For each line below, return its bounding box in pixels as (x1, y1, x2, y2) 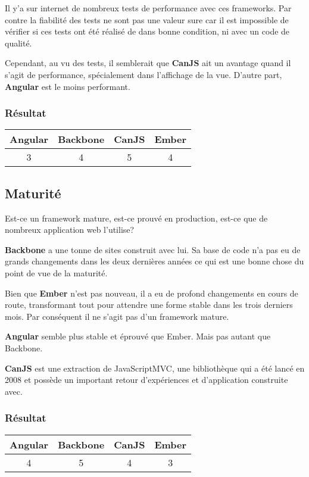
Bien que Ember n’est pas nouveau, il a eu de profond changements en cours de (5, 286, 298, 299)
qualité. (5, 36, 32, 49)
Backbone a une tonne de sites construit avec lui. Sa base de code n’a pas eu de (5, 243, 301, 255)
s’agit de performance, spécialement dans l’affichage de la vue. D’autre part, (5, 68, 282, 80)
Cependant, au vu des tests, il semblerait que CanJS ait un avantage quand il (5, 57, 291, 69)
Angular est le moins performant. (5, 80, 130, 92)
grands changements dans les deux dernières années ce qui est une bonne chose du (5, 255, 304, 267)
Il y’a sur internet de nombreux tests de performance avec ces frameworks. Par (5, 2, 292, 14)
